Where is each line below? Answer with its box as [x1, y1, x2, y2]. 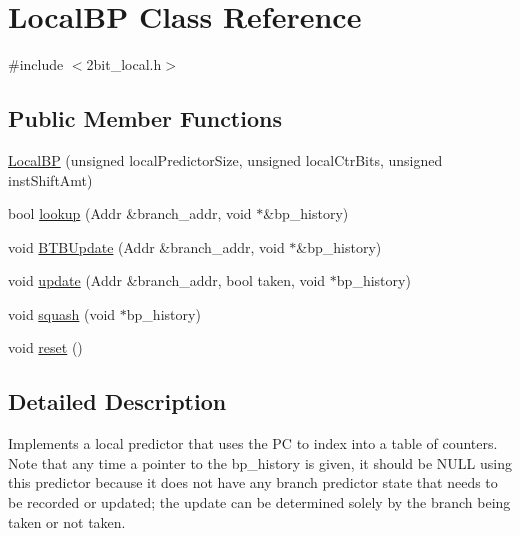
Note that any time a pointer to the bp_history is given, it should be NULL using [8, 452, 513, 473]
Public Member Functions [8, 103, 282, 134]
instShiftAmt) [8, 169, 93, 190]
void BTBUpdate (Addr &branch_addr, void [8, 236, 285, 257]
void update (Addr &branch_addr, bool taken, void [8, 270, 326, 291]
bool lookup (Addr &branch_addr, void [8, 203, 252, 224]
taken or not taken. [8, 511, 126, 532]
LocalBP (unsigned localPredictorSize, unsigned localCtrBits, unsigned [8, 149, 443, 170]
